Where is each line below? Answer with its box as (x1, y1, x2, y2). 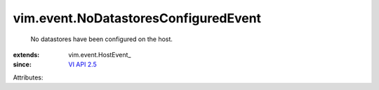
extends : (13, 50, 40, 59)
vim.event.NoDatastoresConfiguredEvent (13, 10, 262, 26)
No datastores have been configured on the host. (30, 35, 173, 43)
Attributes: (13, 73, 44, 82)
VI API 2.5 (68, 60, 98, 69)
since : (13, 60, 32, 69)
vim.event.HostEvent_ (68, 50, 131, 59)
